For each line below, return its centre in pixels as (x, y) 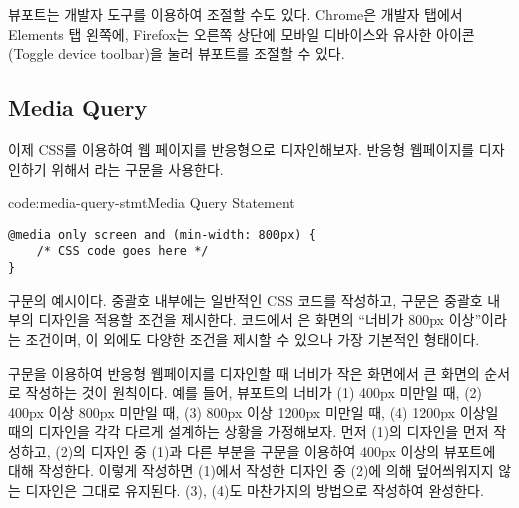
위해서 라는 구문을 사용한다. (137, 168)
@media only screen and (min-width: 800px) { (162, 234)
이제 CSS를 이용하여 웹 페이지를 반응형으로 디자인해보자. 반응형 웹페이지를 (241, 148)
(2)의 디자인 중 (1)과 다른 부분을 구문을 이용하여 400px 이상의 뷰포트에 (275, 450)
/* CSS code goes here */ (122, 251)
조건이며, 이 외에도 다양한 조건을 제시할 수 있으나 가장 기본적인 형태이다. (252, 338)
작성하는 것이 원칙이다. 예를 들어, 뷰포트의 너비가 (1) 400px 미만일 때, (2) (254, 392)
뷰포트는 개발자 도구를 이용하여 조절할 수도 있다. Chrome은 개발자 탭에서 (235, 14)
